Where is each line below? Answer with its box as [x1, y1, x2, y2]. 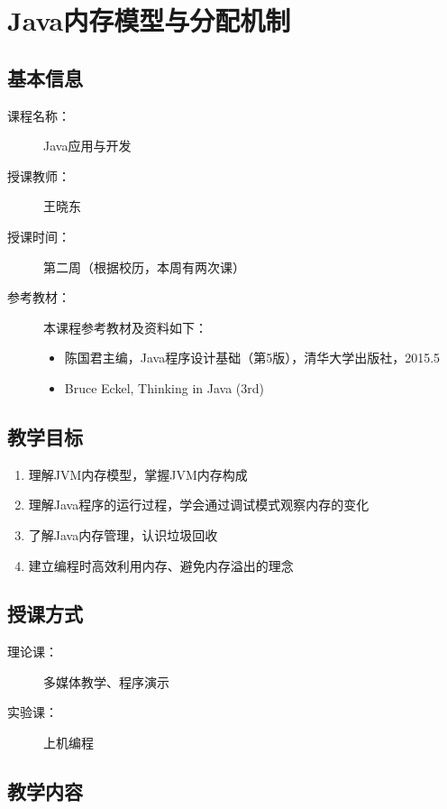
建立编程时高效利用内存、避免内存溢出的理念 [28, 556, 294, 575]
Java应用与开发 [43, 136, 132, 155]
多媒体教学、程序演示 [43, 672, 169, 691]
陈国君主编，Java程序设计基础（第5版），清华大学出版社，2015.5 [64, 348, 441, 367]
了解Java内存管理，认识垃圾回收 [28, 525, 218, 544]
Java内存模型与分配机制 [7, 2, 291, 39]
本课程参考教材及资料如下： [43, 317, 207, 336]
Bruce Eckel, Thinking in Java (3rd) [64, 378, 264, 397]
